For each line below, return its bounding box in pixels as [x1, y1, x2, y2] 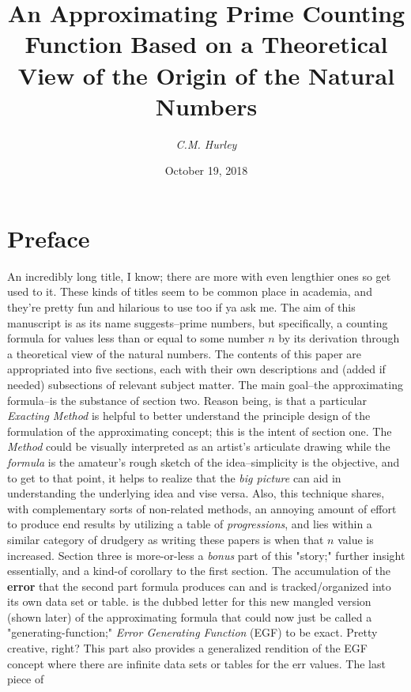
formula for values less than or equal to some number [7, 330, 265, 346]
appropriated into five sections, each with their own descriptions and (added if [7, 361, 386, 377]
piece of [7, 671, 44, 687]
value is [337, 531, 374, 547]
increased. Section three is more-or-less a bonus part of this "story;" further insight [7, 546, 405, 563]
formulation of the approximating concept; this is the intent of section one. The [7, 422, 392, 439]
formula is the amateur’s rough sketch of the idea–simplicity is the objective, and [7, 453, 400, 470]
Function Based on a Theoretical [25, 28, 388, 60]
